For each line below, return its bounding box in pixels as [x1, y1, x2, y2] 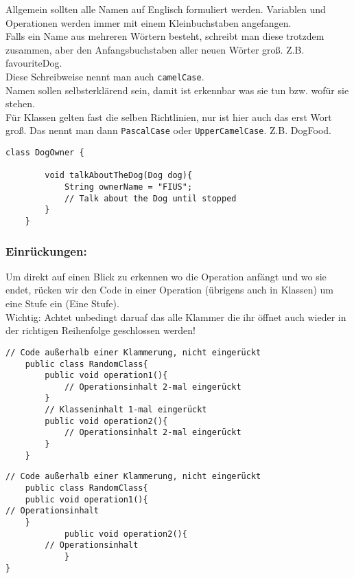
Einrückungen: [5, 242, 87, 259]
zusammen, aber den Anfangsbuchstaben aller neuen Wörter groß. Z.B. [5, 42, 305, 56]
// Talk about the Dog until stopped [64, 193, 237, 203]
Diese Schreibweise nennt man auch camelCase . [5, 69, 204, 83]
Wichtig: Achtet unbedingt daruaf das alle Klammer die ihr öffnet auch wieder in [5, 309, 346, 324]
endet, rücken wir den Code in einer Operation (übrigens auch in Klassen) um [5, 282, 334, 297]
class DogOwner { [5, 148, 84, 158]
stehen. [5, 96, 35, 111]
